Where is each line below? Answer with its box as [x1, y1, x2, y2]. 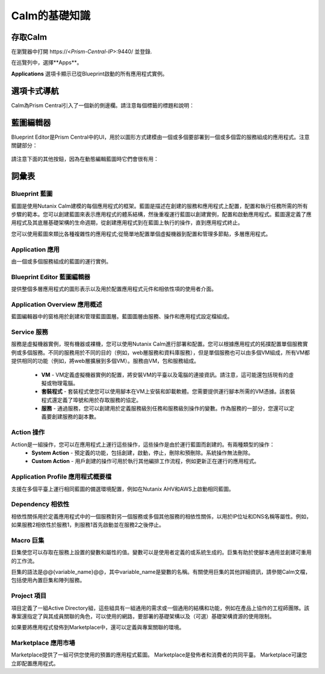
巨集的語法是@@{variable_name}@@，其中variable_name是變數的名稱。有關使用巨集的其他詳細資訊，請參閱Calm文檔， [11, 568, 311, 575]
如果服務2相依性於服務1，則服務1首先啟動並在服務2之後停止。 [11, 521, 165, 529]
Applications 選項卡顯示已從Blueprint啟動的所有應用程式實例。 [11, 70, 168, 77]
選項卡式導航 [11, 86, 59, 96]
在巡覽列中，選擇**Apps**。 [11, 59, 82, 66]
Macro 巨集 [11, 536, 45, 544]
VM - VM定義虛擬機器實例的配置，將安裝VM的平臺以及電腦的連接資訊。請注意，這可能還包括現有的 [41, 371, 289, 378]
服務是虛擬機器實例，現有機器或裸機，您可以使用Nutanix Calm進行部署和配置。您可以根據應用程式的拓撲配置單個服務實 [11, 341, 308, 348]
